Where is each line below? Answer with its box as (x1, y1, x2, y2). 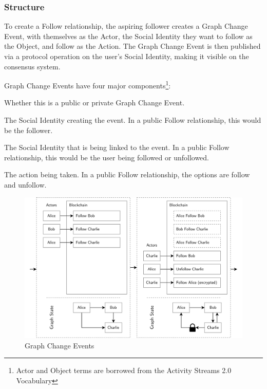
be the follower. (4, 124, 53, 135)
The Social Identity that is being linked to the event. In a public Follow (4, 142, 230, 153)
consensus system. (4, 61, 61, 71)
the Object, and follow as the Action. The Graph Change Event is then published (4, 41, 261, 51)
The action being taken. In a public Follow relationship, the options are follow (4, 169, 250, 180)
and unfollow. (4, 179, 47, 190)
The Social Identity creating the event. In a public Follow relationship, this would (4, 115, 261, 125)
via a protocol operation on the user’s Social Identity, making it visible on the (4, 51, 249, 61)
